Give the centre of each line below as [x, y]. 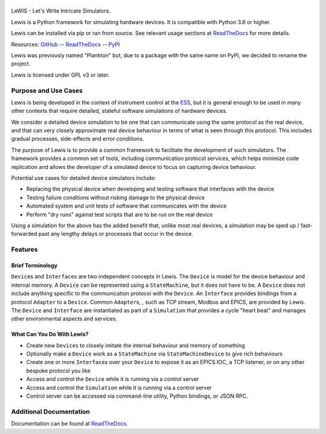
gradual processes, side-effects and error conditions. [78, 139]
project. [21, 64]
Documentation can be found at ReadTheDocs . [69, 424]
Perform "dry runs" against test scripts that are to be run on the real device [120, 214]
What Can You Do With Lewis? [50, 334]
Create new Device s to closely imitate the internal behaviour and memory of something [136, 345]
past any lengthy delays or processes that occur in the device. [116, 234]
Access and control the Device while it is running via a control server [113, 379]
